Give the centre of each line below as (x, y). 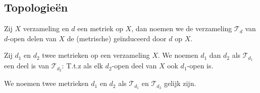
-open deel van (134, 66)
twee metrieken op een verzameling (96, 55)
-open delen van (32, 38)
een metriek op (100, 28)
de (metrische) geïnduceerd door (117, 38)
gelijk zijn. (180, 83)
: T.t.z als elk (82, 66)
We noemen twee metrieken (46, 83)
